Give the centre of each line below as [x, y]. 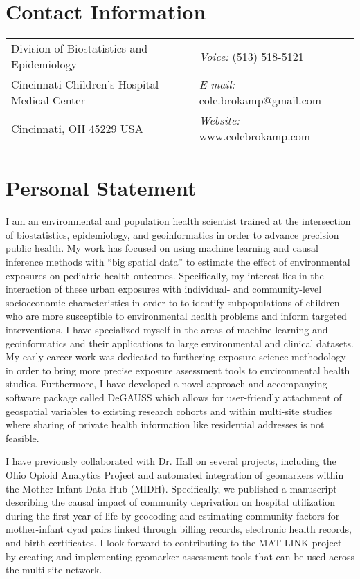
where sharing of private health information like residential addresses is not [165, 424]
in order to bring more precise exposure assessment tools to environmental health [178, 370]
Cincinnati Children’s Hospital [85, 84]
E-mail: [217, 84]
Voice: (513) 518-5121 [251, 56]
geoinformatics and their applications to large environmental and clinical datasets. [180, 343]
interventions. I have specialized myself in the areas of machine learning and [167, 329]
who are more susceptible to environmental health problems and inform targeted [176, 316]
